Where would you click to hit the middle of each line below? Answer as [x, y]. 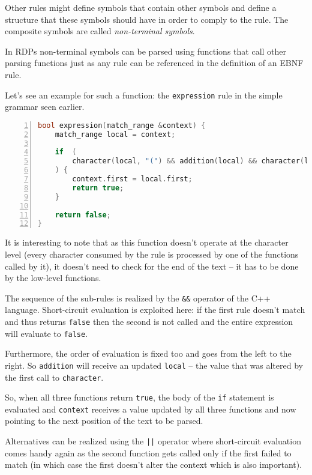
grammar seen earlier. [45, 107]
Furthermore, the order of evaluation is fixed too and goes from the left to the [148, 353]
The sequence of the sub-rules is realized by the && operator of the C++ [138, 298]
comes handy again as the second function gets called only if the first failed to [148, 452]
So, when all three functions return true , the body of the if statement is [139, 397]
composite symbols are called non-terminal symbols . [100, 31]
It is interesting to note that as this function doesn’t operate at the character [147, 242]
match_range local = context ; [115, 134]
